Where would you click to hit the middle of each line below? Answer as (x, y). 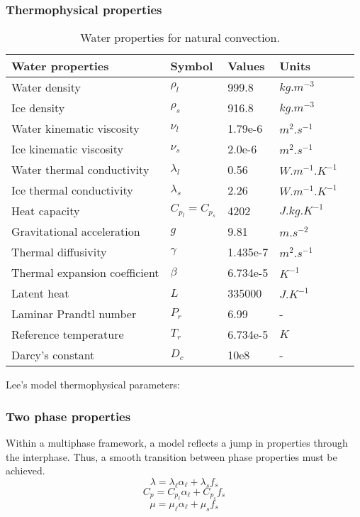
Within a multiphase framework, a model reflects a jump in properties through (177, 443)
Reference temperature (68, 334)
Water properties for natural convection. (180, 38)
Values (246, 66)
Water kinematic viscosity (75, 129)
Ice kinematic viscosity (67, 149)
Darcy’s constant (53, 355)
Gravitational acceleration (76, 232)
